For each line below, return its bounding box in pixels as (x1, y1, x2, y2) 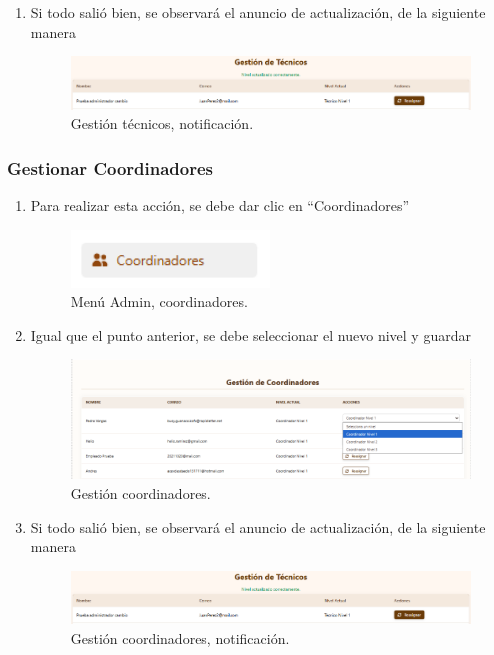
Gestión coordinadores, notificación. (70, 627, 290, 648)
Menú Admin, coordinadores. (70, 291, 248, 312)
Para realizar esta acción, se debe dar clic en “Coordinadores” (30, 195, 410, 216)
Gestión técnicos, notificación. (70, 113, 254, 134)
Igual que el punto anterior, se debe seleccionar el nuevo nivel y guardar (30, 324, 471, 345)
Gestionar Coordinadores (7, 155, 214, 180)
